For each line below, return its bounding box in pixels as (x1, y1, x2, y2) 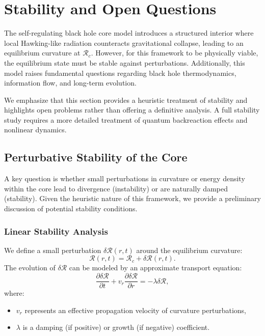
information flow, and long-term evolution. (4, 77, 137, 88)
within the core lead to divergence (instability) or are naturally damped (4, 183, 228, 193)
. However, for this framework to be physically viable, (91, 47, 258, 58)
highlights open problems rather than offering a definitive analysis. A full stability (4, 104, 260, 115)
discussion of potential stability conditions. (4, 203, 138, 214)
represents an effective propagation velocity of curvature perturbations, (24, 304, 246, 315)
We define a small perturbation (4, 244, 101, 255)
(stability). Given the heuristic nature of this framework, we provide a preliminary (4, 193, 261, 204)
